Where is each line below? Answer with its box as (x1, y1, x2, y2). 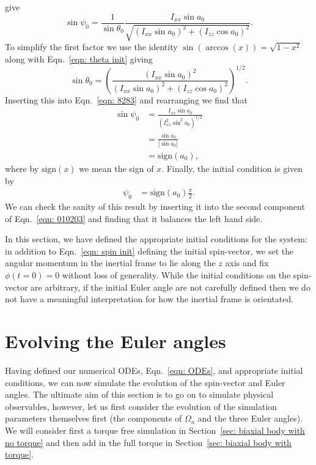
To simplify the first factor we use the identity (5, 40, 178, 53)
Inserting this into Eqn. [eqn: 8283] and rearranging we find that (5, 93, 248, 106)
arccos (205, 43, 229, 53)
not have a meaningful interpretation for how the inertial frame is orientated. (5, 292, 294, 305)
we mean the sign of (79, 162, 154, 175)
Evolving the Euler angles (5, 329, 226, 353)
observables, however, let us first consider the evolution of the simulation (5, 400, 277, 412)
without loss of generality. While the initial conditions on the (62, 269, 291, 281)
